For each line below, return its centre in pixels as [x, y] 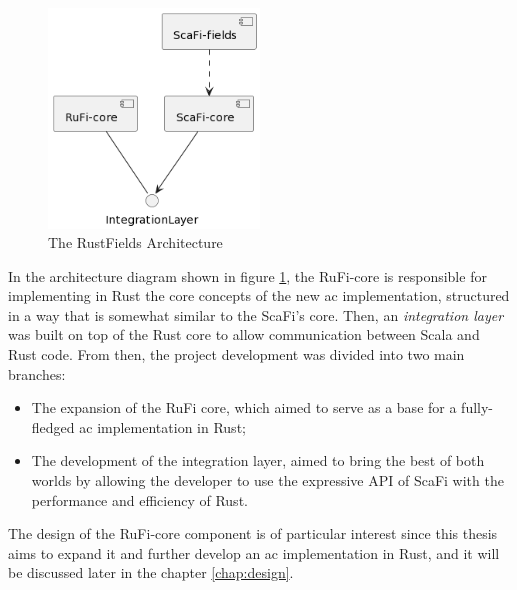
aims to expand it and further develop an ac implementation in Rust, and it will [254, 552]
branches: [37, 373]
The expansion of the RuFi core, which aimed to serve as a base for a [244, 407]
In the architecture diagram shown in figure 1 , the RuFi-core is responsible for [247, 275]
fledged [53, 426]
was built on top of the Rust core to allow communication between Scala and [244, 334]
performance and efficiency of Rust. [139, 499]
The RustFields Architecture [135, 242]
